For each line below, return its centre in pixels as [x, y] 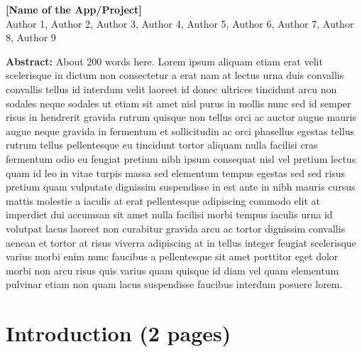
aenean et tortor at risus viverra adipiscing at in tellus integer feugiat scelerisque [181, 242]
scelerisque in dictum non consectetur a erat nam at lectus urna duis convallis [175, 75]
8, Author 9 [31, 37]
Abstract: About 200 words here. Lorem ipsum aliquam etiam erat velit [164, 61]
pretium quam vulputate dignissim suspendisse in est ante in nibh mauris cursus [181, 187]
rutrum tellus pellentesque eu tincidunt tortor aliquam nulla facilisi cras [162, 145]
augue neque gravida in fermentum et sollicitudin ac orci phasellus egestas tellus [180, 130]
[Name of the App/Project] [74, 9]
